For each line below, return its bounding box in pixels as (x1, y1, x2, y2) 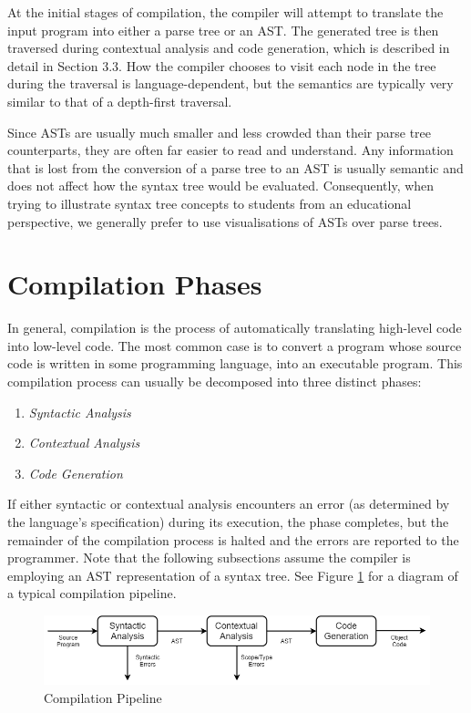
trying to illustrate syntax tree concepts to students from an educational (7, 193, 412, 212)
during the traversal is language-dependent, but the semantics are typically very (7, 74, 454, 93)
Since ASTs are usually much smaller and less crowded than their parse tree (7, 122, 431, 141)
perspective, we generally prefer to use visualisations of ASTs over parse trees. (7, 212, 443, 231)
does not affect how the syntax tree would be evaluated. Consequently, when (7, 176, 435, 195)
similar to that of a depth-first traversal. (7, 91, 232, 110)
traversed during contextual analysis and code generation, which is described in (7, 38, 450, 57)
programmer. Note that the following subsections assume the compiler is (7, 548, 411, 567)
